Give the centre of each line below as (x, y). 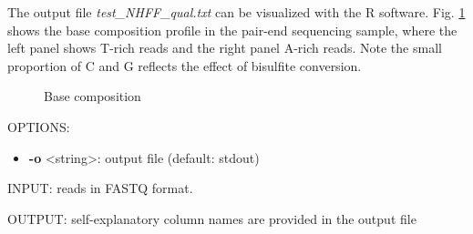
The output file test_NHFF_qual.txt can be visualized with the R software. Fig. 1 (236, 12)
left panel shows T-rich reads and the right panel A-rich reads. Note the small (225, 48)
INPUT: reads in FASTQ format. (100, 188)
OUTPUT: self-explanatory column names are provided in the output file (212, 218)
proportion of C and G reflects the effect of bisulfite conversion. (185, 65)
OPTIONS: (39, 126)
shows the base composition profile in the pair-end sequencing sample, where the (232, 30)
